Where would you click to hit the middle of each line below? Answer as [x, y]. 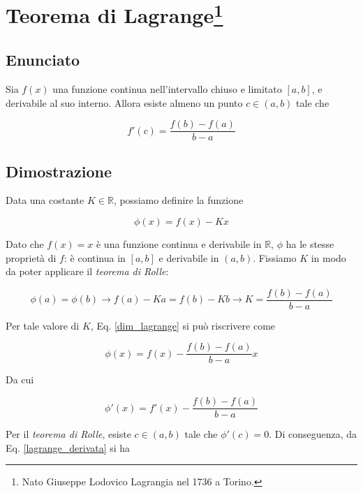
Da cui [20, 380]
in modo [328, 257]
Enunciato [43, 60]
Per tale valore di [43, 325]
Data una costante [45, 200]
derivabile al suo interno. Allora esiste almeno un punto [124, 102]
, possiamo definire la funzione [178, 200]
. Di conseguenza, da [313, 434]
